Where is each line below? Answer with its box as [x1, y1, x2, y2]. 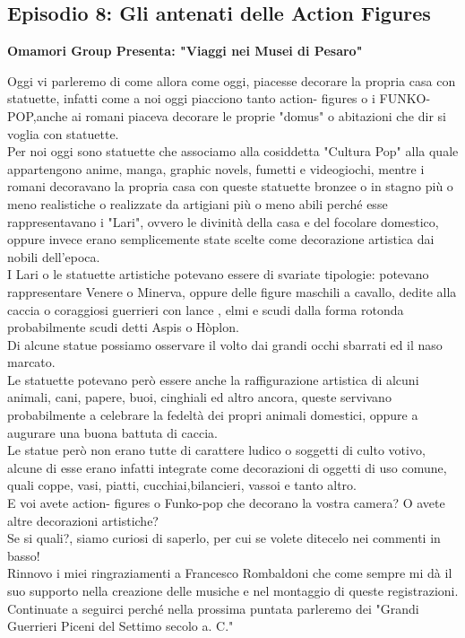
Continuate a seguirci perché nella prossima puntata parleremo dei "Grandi [7, 599, 419, 617]
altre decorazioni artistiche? [7, 511, 159, 529]
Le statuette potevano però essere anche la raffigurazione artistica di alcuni [7, 370, 419, 389]
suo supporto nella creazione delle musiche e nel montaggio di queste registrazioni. [7, 581, 459, 600]
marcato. [7, 353, 56, 371]
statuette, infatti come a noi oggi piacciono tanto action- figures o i [7, 89, 375, 108]
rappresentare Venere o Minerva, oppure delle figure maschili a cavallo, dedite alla [7, 282, 457, 301]
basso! [7, 546, 40, 564]
